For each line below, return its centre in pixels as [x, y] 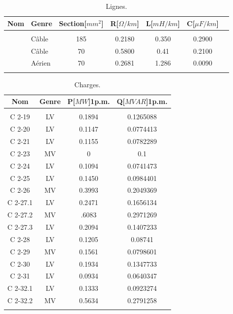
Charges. [87, 84]
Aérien [41, 63]
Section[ [73, 23]
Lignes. [116, 6]
